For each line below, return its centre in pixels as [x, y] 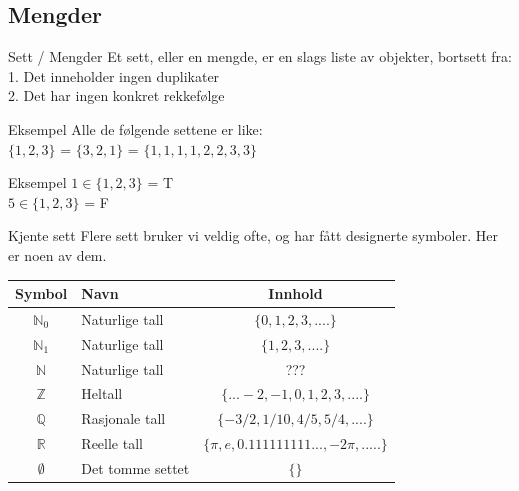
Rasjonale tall [123, 418]
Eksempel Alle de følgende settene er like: [135, 128]
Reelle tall [112, 443]
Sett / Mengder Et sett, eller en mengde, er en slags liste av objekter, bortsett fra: [260, 56]
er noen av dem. [57, 254]
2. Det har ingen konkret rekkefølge [116, 95]
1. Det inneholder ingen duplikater [114, 75]
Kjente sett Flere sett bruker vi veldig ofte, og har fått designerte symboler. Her [253, 235]
